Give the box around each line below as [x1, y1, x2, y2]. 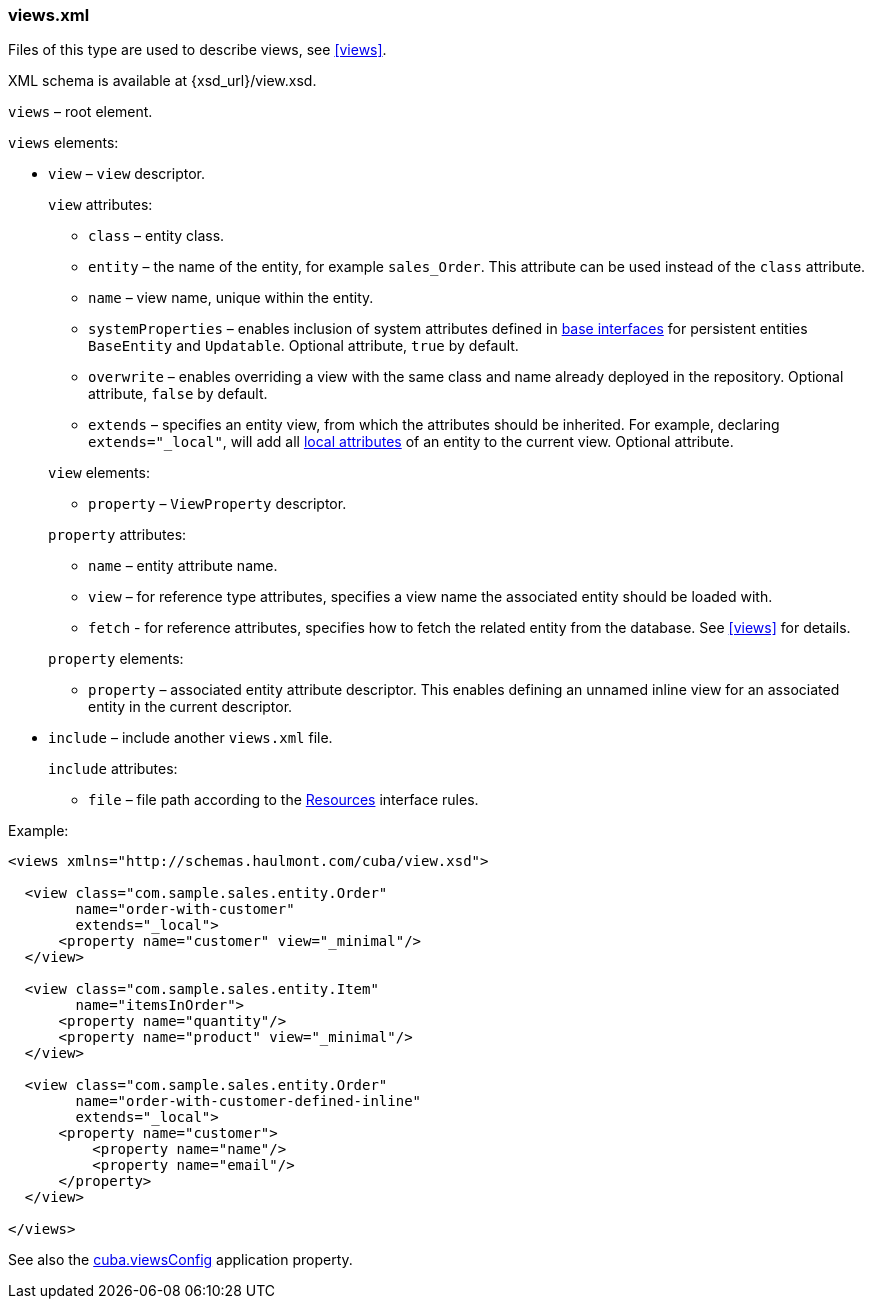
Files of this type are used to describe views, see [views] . [8, 41, 387, 59]
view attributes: [48, 196, 153, 214]
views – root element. [8, 103, 153, 121]
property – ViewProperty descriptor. [88, 495, 347, 513]
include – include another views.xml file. [48, 729, 333, 747]
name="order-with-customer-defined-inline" [75, 1093, 422, 1110]
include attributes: [48, 760, 178, 778]
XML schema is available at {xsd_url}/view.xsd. [8, 72, 317, 90]
